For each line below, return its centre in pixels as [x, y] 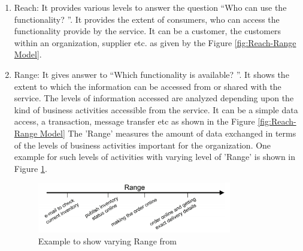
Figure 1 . [31, 168]
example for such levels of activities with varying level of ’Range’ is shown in [155, 157]
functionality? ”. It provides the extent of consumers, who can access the [147, 19]
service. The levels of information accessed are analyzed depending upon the [154, 98]
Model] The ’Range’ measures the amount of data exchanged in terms [168, 133]
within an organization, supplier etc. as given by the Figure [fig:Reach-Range [155, 42]
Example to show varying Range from [107, 241]
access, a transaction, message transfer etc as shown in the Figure [134, 121]
